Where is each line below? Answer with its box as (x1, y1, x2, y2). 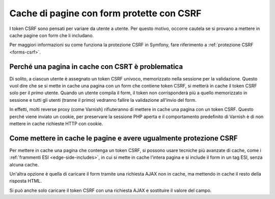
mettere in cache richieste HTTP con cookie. (9, 120, 103, 127)
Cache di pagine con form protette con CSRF (9, 8, 202, 19)
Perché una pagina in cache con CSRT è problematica (9, 62, 183, 71)
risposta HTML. (9, 178, 42, 184)
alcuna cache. (9, 161, 39, 167)
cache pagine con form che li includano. (9, 32, 94, 38)
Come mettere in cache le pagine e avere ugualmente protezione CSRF (9, 134, 238, 143)
